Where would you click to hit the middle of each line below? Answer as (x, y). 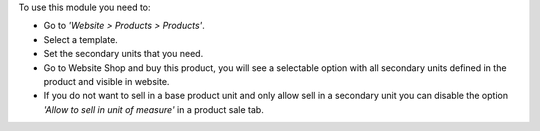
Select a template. (81, 39)
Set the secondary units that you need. (123, 54)
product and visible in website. (106, 81)
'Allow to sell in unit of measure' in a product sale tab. (153, 109)
